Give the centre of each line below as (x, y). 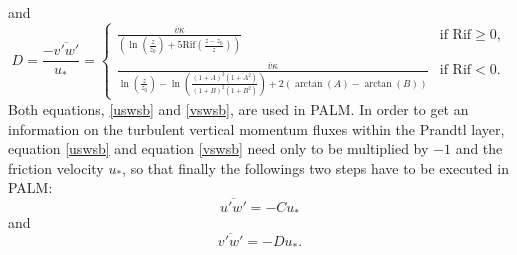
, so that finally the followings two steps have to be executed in (315, 167)
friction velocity (56, 167)
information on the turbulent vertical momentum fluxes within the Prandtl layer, (256, 128)
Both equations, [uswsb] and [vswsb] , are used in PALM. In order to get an (238, 108)
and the (479, 148)
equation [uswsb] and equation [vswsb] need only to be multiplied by (218, 148)
